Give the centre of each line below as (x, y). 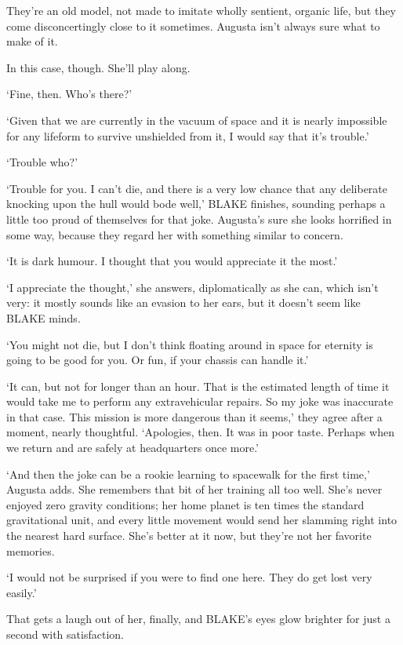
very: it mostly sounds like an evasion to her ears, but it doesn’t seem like (183, 302)
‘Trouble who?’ (42, 162)
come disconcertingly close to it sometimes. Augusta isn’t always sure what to (193, 26)
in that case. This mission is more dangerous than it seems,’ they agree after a (194, 416)
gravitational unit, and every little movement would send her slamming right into (202, 520)
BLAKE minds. (44, 317)
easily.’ (22, 592)
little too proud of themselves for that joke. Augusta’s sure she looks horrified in (199, 219)
